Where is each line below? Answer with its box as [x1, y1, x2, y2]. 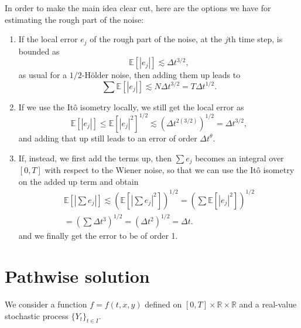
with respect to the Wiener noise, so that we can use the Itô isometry [45, 163, 295, 175]
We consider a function [5, 297, 87, 310]
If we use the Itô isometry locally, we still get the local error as [18, 100, 244, 113]
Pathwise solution [5, 264, 150, 288]
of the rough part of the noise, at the [90, 33, 223, 45]
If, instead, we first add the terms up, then [18, 151, 172, 164]
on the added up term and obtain [18, 175, 139, 187]
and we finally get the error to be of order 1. [18, 229, 178, 242]
